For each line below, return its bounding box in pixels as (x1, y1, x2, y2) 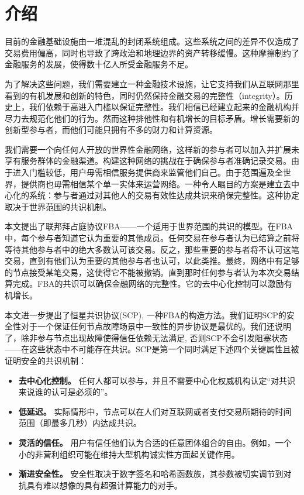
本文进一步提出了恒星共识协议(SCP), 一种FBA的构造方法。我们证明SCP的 (5, 308, 286, 321)
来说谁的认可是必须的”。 (18, 386, 113, 398)
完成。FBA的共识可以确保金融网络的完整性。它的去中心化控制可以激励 (12, 277, 284, 290)
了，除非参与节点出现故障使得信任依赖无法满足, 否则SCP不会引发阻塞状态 (5, 331, 288, 343)
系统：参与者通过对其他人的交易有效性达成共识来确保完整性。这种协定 (29, 189, 299, 201)
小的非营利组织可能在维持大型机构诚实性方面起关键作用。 (18, 448, 240, 460)
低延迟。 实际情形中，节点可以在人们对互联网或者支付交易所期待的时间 (18, 405, 292, 417)
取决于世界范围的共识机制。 (5, 200, 111, 212)
